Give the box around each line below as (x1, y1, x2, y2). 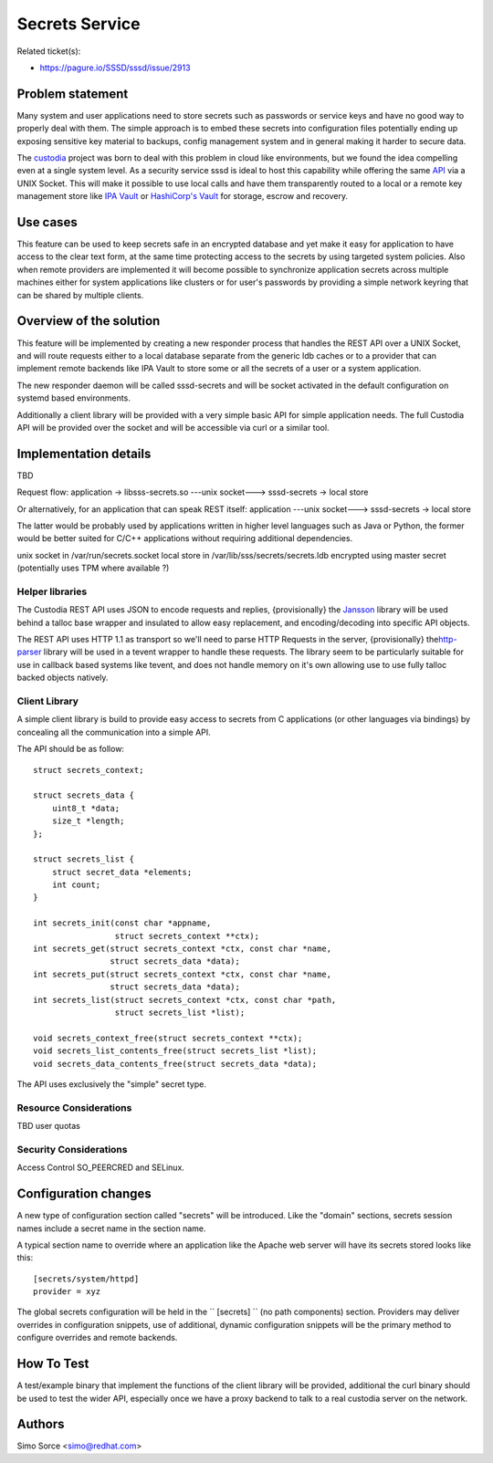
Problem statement (16, 86, 129, 101)
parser (16, 646, 42, 657)
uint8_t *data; (51, 803, 121, 813)
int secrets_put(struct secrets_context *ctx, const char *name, (33, 968, 332, 979)
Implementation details (16, 445, 152, 461)
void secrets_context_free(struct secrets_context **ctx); (33, 1032, 303, 1043)
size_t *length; (51, 816, 125, 826)
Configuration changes (16, 1186, 152, 1202)
